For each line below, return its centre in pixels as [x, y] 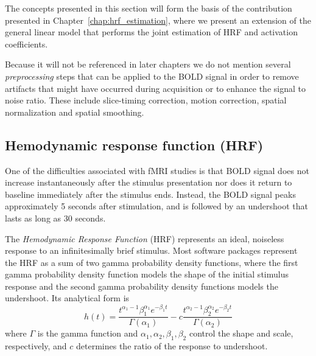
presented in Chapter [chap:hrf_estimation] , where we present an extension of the [158, 20]
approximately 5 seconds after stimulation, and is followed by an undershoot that [156, 206]
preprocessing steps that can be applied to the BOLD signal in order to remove [152, 76]
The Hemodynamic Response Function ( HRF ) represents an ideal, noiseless [145, 238]
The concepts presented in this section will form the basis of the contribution [149, 8]
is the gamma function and [88, 333]
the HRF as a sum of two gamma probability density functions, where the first [152, 262]
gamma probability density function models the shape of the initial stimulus [147, 274]
